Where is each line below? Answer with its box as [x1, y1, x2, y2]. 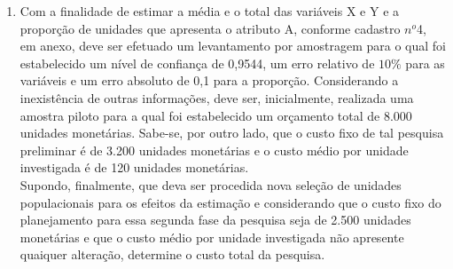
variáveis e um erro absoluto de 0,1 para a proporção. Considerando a [20, 71, 399, 90]
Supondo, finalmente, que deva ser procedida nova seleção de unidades [20, 175, 402, 194]
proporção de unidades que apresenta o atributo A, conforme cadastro [20, 19, 401, 37]
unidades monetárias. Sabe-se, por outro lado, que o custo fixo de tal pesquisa [20, 123, 444, 142]
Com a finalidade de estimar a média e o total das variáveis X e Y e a [20, 2, 400, 20]
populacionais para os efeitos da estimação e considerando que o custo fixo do [20, 193, 441, 211]
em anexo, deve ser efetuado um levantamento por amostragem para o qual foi [20, 36, 446, 55]
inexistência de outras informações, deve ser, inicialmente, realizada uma [20, 88, 414, 107]
